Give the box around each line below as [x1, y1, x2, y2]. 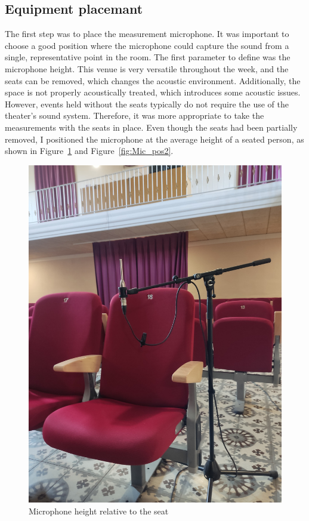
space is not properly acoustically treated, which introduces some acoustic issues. [5, 86, 301, 98]
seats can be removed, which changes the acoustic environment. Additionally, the [5, 74, 301, 87]
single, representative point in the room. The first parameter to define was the [5, 51, 291, 63]
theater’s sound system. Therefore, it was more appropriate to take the [5, 109, 264, 122]
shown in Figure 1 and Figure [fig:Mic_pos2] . [5, 144, 174, 157]
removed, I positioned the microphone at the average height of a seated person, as [5, 132, 304, 145]
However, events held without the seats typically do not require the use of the [5, 97, 289, 110]
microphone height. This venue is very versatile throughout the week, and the [5, 62, 289, 75]
